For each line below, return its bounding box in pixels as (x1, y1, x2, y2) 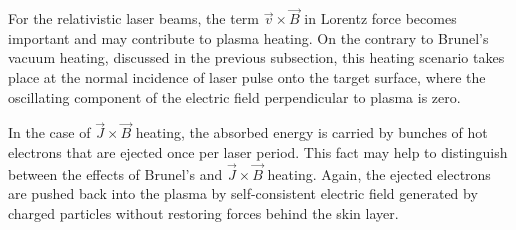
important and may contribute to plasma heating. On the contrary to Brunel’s (8, 27, 489, 48)
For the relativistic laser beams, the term (8, 8, 260, 29)
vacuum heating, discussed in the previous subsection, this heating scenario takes (8, 47, 505, 68)
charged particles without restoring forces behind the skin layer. (8, 203, 399, 223)
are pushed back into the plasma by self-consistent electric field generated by (8, 183, 478, 204)
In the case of (8, 122, 91, 143)
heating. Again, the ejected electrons (267, 163, 491, 184)
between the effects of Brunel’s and (8, 163, 223, 184)
